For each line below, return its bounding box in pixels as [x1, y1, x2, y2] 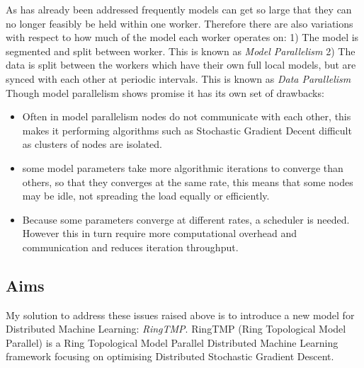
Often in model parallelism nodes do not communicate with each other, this [22, 109, 351, 124]
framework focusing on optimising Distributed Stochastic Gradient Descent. [6, 349, 334, 364]
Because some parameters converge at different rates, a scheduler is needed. [22, 212, 350, 226]
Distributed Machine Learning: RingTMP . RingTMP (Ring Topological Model [6, 321, 346, 336]
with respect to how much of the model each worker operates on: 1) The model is [6, 30, 359, 45]
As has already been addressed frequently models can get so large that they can [6, 2, 352, 16]
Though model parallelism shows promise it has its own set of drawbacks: [6, 85, 324, 100]
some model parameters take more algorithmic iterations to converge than [22, 160, 343, 175]
